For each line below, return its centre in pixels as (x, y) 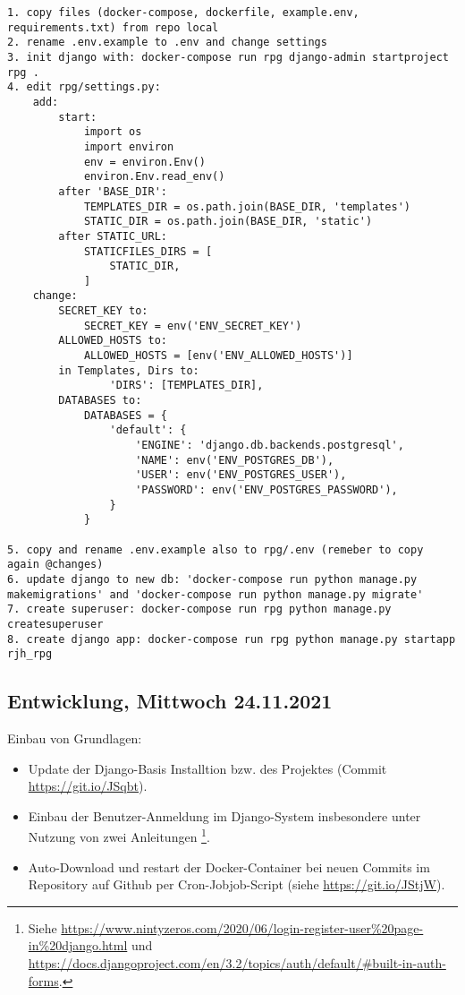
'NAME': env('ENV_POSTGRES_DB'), (235, 460)
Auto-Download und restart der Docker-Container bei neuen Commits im (229, 866)
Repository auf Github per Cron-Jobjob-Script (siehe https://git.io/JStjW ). (237, 884)
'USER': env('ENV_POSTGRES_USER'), (241, 475)
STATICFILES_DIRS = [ (148, 251)
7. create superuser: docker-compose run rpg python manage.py (199, 609)
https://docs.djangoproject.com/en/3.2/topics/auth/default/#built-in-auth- (237, 963)
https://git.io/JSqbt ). (88, 786)
